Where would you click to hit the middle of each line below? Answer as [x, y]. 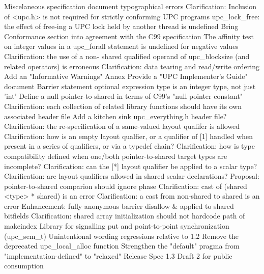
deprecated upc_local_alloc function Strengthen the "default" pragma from [122, 246]
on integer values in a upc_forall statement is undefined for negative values [121, 46]
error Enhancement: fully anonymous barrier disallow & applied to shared [119, 205]
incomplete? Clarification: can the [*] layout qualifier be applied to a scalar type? [131, 166]
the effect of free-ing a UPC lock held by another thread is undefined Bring [121, 26]
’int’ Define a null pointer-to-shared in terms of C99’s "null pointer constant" [124, 96]
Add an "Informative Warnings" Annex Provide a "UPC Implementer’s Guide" [126, 76]
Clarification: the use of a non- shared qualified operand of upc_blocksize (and [127, 56]
